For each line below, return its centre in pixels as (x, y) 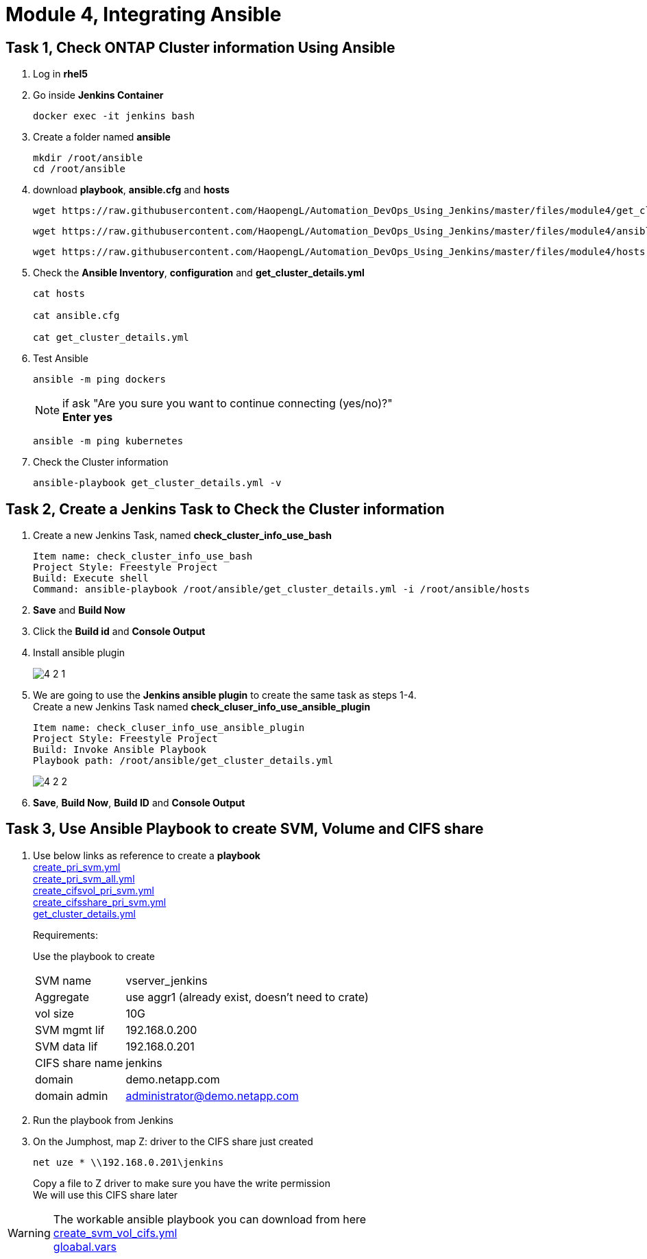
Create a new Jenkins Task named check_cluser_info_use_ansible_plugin (202, 707)
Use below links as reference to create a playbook (147, 855)
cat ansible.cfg (76, 316)
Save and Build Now (79, 610)
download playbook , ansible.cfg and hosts (131, 190)
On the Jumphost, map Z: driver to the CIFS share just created (173, 1141)
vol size (54, 1013)
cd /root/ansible (79, 169)
